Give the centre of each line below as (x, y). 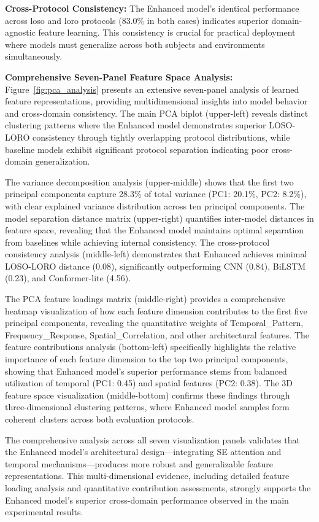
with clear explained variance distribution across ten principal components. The (155, 205)
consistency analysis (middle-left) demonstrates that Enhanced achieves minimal (156, 254)
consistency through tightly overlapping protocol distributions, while (161, 137)
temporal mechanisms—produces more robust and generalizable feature (139, 463)
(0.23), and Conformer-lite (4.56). (68, 278)
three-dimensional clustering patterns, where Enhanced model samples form (147, 407)
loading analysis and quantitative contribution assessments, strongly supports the (158, 487)
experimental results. (44, 512)
